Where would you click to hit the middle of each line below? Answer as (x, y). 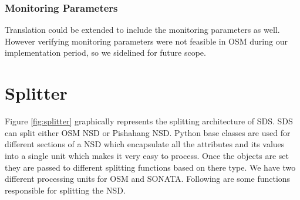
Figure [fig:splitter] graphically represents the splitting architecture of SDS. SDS (149, 121)
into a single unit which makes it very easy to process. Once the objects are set (147, 155)
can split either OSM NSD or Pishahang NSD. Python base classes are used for (148, 132)
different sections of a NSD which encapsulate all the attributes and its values (145, 144)
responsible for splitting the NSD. (65, 190)
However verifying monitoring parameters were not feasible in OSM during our (146, 41)
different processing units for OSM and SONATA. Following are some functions (148, 179)
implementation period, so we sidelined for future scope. (105, 52)
